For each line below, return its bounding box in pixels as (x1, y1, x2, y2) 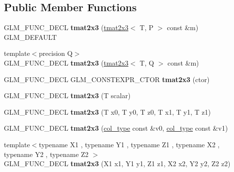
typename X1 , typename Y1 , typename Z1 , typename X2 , (39, 139, 220, 149)
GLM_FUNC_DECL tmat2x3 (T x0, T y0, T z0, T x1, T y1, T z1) (4, 106, 211, 117)
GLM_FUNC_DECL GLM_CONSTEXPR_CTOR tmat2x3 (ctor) (4, 74, 210, 84)
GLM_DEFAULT (4, 32, 57, 42)
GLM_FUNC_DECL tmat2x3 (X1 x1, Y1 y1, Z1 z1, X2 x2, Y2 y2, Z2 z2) (4, 158, 231, 169)
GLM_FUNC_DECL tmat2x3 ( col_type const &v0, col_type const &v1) (4, 123, 228, 133)
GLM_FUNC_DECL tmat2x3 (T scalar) (4, 90, 131, 101)
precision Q (39, 48, 73, 58)
